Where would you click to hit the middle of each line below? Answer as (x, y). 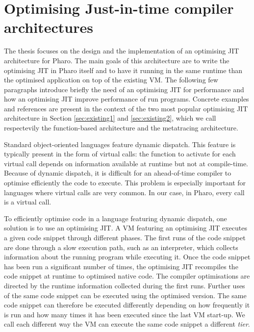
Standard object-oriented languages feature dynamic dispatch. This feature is (120, 144)
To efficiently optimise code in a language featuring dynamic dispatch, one (115, 218)
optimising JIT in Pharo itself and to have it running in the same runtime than (123, 70)
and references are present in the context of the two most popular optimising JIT (126, 108)
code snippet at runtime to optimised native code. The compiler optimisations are (127, 276)
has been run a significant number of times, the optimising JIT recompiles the (121, 266)
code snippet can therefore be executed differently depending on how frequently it (127, 305)
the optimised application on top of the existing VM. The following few (111, 80)
